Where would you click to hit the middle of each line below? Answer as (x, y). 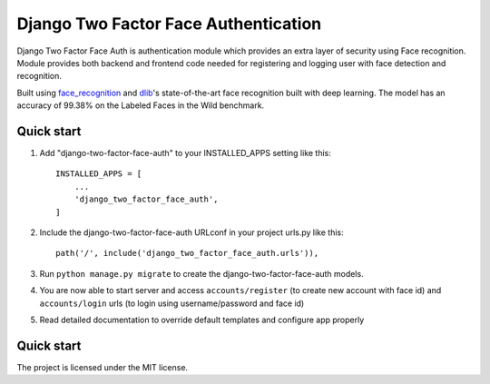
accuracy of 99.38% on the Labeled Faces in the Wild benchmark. (141, 105)
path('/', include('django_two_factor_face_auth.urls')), (187, 253)
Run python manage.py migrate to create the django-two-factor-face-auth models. (201, 273)
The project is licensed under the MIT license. (103, 367)
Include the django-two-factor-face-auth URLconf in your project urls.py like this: (191, 232)
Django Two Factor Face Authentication (169, 24)
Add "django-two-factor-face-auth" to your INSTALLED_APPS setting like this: (185, 153)
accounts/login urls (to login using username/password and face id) (172, 303)
